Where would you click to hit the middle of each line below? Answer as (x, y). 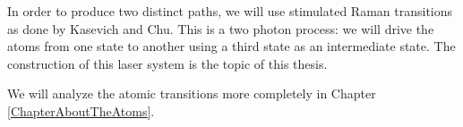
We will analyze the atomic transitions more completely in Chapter (192, 93)
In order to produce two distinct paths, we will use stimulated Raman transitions (230, 11)
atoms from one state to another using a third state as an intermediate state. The (231, 46)
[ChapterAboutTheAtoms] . (81, 110)
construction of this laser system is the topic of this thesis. (167, 63)
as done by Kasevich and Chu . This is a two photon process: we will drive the (221, 28)
